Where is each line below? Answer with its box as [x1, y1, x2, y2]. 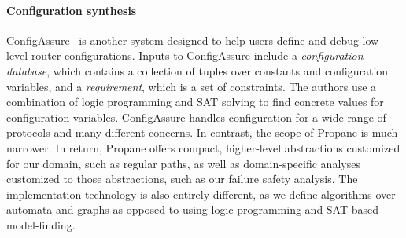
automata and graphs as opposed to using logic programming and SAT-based [6, 201, 379, 218]
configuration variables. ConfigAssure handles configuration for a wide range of [6, 108, 386, 125]
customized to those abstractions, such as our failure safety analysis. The [6, 170, 358, 187]
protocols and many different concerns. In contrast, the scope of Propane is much [6, 124, 398, 141]
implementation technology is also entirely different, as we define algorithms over [6, 185, 396, 202]
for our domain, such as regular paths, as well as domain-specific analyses [6, 155, 360, 171]
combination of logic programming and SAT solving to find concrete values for [6, 93, 384, 110]
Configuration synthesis [6, 2, 137, 18]
